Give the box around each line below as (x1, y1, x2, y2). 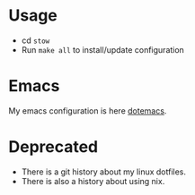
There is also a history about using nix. (21, 175, 165, 186)
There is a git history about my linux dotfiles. (21, 166, 186, 177)
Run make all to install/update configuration (21, 44, 185, 55)
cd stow (21, 35, 50, 46)
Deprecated (8, 137, 99, 157)
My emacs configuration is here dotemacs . (8, 105, 167, 116)
